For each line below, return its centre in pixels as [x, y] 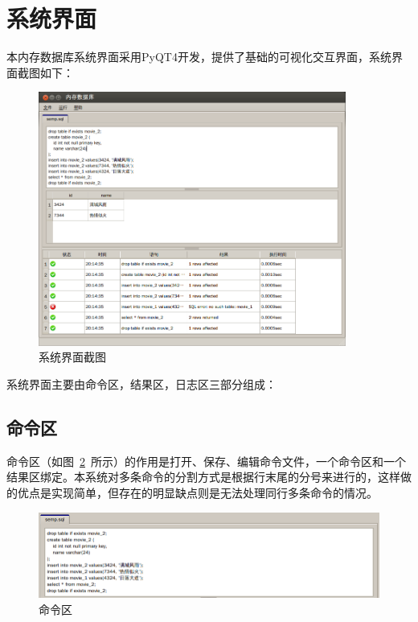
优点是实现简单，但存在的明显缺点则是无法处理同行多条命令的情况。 [197, 493]
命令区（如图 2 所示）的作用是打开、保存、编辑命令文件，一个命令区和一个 [206, 461]
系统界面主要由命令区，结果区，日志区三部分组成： [141, 384]
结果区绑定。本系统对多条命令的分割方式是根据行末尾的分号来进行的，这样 [203, 477]
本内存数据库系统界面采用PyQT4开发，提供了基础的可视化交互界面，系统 [199, 57]
